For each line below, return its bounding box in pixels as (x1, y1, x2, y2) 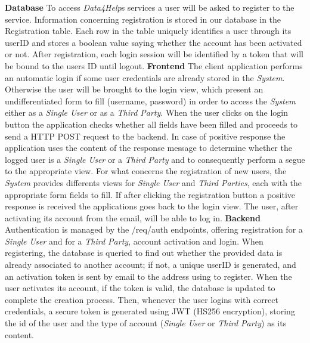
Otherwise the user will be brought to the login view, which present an (5, 83, 263, 95)
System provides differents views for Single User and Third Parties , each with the (5, 176, 302, 189)
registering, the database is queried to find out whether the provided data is (5, 246, 283, 259)
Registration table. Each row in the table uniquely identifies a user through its (5, 24, 292, 37)
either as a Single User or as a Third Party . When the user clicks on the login (5, 106, 289, 119)
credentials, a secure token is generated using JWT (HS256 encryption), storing (5, 305, 295, 317)
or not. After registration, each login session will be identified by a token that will (5, 48, 303, 60)
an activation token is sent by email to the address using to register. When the (5, 270, 292, 282)
